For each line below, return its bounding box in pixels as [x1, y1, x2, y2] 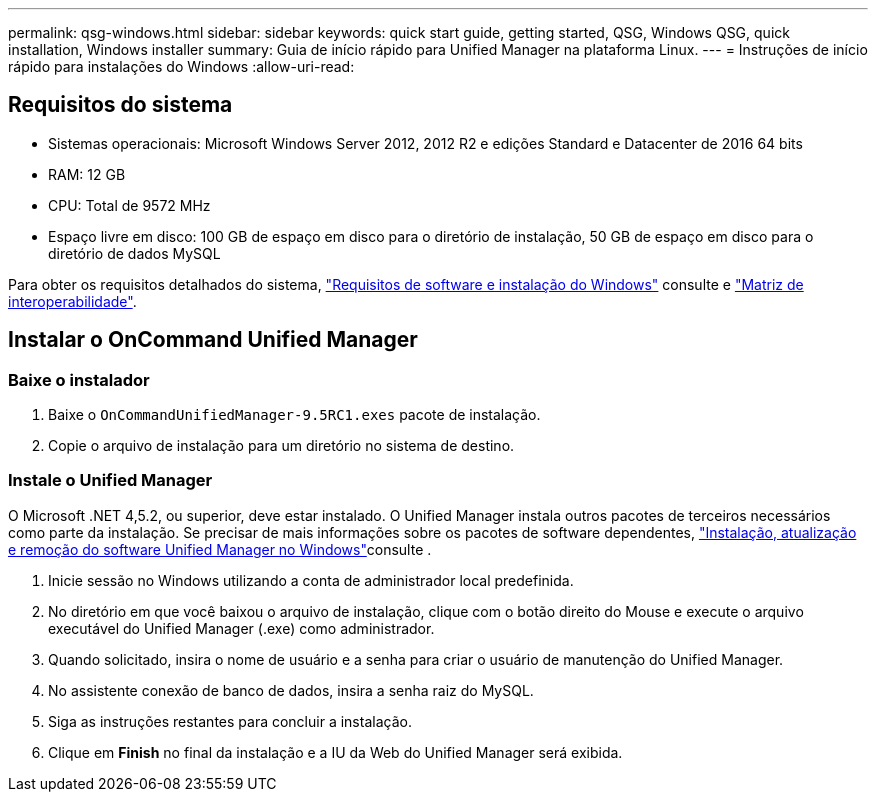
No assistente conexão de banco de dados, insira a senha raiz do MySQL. [48, 681, 534, 699]
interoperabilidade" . [8, 292, 137, 310]
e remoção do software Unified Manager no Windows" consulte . [8, 540, 432, 558]
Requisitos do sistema [8, 92, 233, 118]
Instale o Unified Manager [8, 470, 213, 491]
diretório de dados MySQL [48, 244, 221, 262]
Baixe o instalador [8, 369, 150, 390]
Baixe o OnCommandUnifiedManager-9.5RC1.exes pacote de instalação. [48, 406, 541, 424]
